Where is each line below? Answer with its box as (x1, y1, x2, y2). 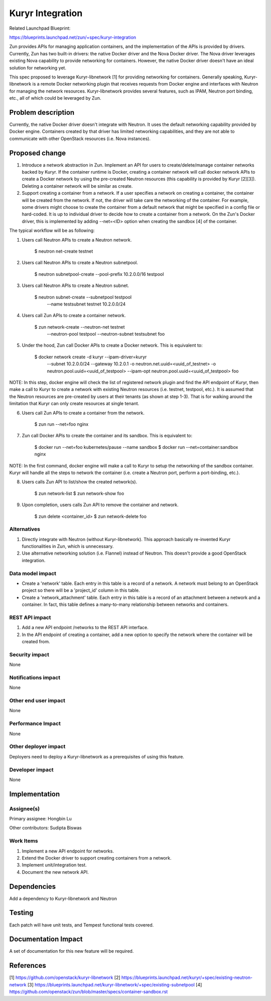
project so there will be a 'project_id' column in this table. (22, 587, 140, 593)
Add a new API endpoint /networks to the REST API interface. (22, 625, 149, 631)
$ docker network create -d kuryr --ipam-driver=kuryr (34, 354, 147, 360)
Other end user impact (9, 697, 65, 704)
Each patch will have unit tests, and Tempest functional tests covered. (9, 921, 154, 928)
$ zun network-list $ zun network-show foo (34, 490, 124, 496)
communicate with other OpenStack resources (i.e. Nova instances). (9, 135, 151, 141)
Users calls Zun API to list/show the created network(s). (22, 479, 138, 485)
